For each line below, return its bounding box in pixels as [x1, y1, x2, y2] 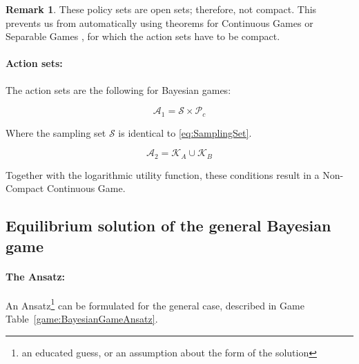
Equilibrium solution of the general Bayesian [6, 215, 331, 236]
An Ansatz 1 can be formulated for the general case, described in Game [6, 296, 304, 312]
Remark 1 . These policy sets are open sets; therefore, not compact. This [6, 2, 317, 16]
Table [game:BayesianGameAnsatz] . [6, 312, 158, 326]
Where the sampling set [6, 125, 106, 140]
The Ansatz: [6, 269, 66, 283]
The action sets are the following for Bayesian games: [6, 82, 231, 97]
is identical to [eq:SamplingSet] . [118, 125, 252, 140]
